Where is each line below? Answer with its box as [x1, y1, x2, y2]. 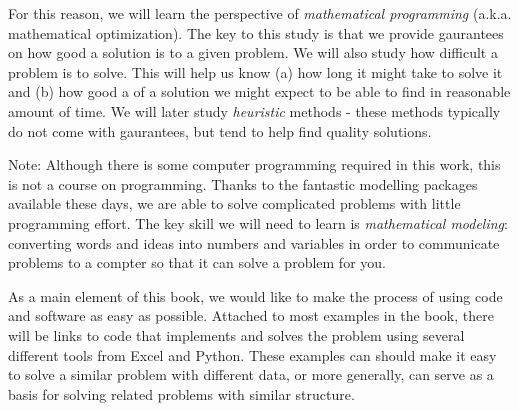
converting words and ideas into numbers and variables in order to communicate [8, 232, 500, 253]
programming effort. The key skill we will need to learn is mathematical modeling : [8, 212, 508, 233]
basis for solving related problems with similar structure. [8, 383, 355, 404]
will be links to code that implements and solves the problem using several [8, 324, 465, 345]
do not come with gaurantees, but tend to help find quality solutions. [8, 120, 432, 141]
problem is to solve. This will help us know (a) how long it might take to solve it [8, 61, 503, 82]
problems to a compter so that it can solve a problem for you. [8, 252, 386, 273]
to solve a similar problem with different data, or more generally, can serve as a [8, 364, 494, 385]
